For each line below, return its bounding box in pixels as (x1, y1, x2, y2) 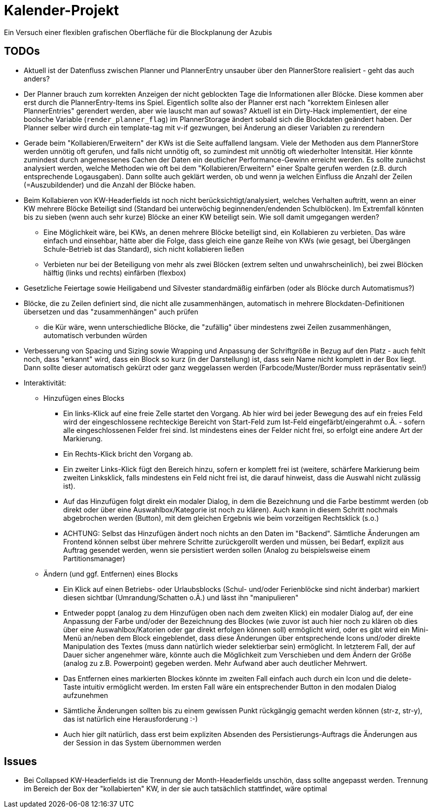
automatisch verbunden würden (43, 331, 147, 340)
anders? (24, 74, 50, 83)
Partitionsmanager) (63, 554, 125, 563)
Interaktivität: (24, 378, 66, 387)
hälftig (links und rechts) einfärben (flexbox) (43, 268, 186, 277)
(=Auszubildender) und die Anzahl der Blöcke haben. (24, 180, 196, 189)
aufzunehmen (63, 691, 108, 699)
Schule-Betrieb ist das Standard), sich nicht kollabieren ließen (43, 244, 244, 253)
